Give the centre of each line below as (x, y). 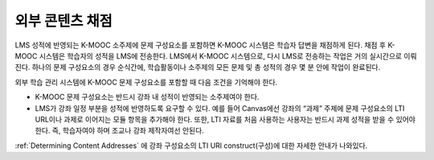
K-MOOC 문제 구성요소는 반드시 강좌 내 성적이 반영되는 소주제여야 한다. (147, 97)
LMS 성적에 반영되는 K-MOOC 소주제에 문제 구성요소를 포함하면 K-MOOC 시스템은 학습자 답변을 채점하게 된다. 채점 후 (200, 45)
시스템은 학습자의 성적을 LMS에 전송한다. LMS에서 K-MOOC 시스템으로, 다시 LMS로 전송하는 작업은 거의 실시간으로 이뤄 (228, 55)
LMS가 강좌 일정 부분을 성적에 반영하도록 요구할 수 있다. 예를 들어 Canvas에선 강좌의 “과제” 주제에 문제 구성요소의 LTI (220, 108)
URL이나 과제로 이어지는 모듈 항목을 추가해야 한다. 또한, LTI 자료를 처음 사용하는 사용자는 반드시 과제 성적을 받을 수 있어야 (225, 119)
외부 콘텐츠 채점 (63, 21)
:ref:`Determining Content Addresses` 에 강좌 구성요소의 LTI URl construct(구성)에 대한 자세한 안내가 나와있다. (191, 146)
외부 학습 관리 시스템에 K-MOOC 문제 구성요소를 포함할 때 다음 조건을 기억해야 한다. (146, 82)
